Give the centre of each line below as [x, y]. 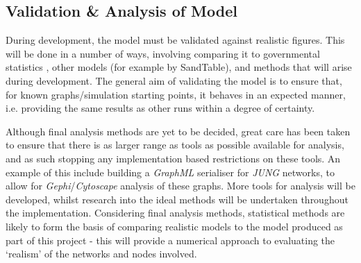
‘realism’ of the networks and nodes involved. [101, 254]
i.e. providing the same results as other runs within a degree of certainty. [160, 108]
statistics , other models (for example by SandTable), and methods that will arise [179, 67]
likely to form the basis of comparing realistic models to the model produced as [174, 226]
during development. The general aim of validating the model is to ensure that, [174, 80]
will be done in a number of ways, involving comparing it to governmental [163, 53]
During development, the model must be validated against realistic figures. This [175, 40]
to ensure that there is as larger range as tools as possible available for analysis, [175, 145]
